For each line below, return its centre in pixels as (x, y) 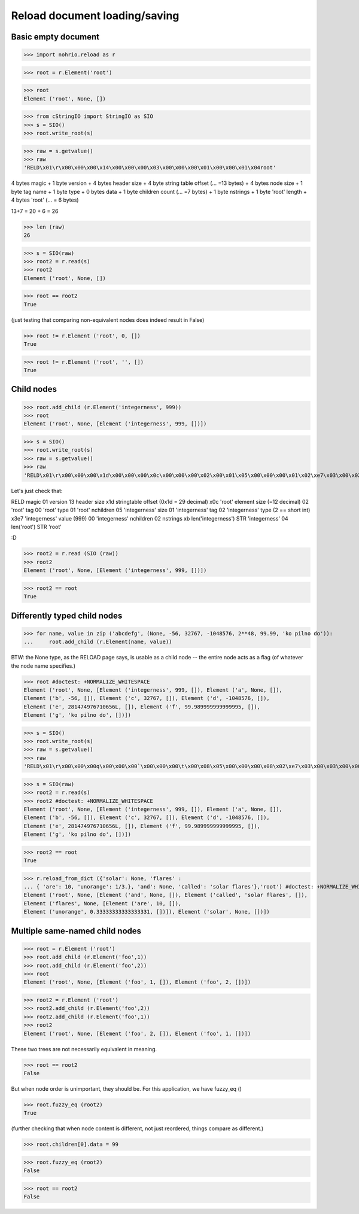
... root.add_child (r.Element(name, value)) (98, 642)
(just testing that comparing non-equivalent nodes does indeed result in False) (108, 320)
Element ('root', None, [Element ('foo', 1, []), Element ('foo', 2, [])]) (137, 982)
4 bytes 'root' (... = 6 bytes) (45, 200)
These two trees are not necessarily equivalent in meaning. (84, 1049)
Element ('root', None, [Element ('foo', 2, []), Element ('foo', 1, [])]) (137, 1033)
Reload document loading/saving (95, 16)
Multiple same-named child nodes (76, 931)
